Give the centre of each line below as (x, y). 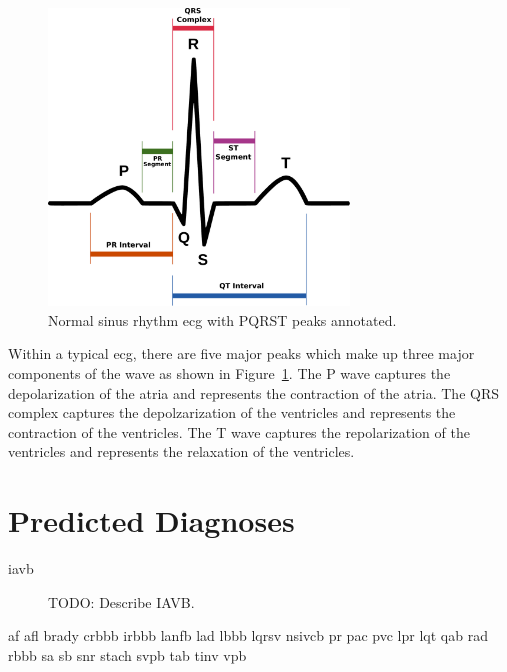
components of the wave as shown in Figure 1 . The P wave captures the (229, 373)
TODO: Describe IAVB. (121, 601)
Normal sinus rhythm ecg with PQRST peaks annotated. (222, 319)
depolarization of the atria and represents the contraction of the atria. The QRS (253, 392)
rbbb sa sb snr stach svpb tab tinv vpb (127, 654)
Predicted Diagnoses (151, 520)
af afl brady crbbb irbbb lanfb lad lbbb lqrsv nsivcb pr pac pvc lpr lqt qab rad (248, 635)
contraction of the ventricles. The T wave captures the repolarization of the (239, 431)
